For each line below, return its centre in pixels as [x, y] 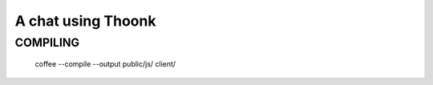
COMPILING [47, 42]
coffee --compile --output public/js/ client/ [105, 64]
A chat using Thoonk [85, 21]
